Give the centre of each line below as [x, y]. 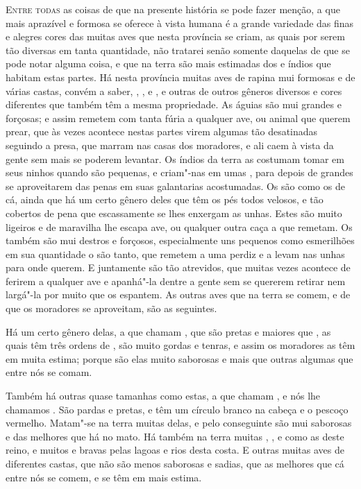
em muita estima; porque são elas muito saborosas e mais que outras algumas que [179, 358]
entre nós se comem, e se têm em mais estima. [104, 477]
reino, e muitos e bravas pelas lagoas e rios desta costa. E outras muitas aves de [175, 450]
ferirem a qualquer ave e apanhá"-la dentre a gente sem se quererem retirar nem [176, 281]
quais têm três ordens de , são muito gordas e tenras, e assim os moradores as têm [180, 345]
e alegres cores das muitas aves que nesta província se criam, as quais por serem [175, 36]
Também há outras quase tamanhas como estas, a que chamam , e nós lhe [163, 396]
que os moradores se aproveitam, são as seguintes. [111, 308]
